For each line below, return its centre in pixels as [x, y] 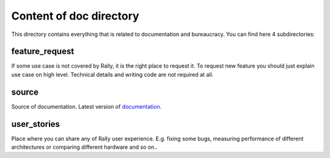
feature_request [43, 52]
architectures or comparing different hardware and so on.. [84, 147]
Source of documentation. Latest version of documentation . [86, 106]
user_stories [36, 124]
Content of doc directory [75, 16]
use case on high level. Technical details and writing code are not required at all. [112, 74]
